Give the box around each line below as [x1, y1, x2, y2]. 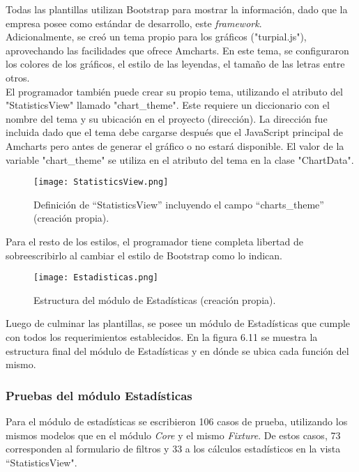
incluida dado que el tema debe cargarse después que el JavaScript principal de [6, 125, 343, 139]
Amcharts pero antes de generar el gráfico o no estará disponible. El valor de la [6, 138, 344, 153]
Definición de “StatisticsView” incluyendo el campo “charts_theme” [33, 197, 324, 211]
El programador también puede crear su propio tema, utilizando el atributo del [6, 84, 343, 98]
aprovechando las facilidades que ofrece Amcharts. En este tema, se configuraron [6, 43, 349, 57]
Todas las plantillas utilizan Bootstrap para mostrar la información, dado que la [6, 2, 348, 16]
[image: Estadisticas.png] [33, 273, 158, 283]
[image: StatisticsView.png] [33, 177, 169, 188]
